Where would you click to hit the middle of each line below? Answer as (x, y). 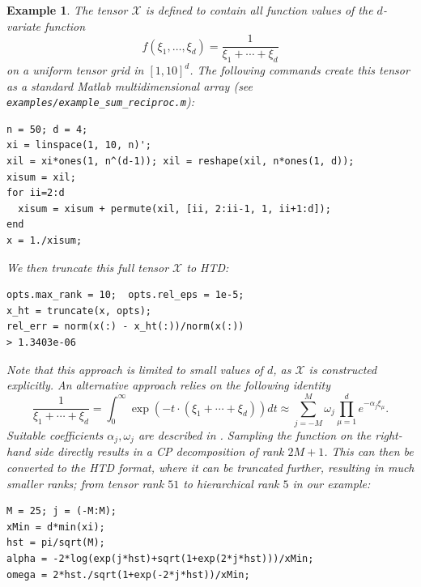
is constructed (343, 369)
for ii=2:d (36, 193)
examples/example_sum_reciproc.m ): (100, 102)
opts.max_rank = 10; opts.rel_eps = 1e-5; (125, 295)
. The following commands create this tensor (300, 70)
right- (389, 434)
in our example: (332, 483)
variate (24, 26)
